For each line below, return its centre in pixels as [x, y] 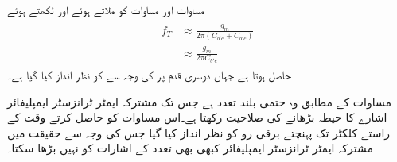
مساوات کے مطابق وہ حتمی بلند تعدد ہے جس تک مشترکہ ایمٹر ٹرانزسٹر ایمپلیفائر [199, 101]
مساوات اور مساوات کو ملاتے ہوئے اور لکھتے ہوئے [106, 10]
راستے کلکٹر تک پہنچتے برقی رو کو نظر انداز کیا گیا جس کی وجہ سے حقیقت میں [199, 132]
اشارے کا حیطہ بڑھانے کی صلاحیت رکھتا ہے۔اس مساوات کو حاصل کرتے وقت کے [197, 117]
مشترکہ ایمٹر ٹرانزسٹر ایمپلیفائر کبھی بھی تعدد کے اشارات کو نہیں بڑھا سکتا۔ [190, 148]
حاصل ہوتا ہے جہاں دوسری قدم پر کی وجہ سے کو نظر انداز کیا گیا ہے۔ [149, 75]
